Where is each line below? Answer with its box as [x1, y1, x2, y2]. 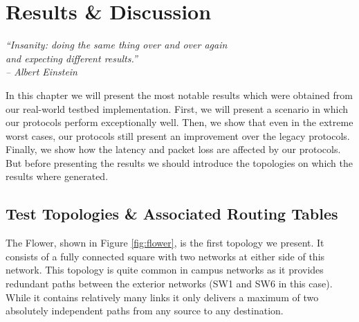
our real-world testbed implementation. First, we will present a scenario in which [6, 101, 348, 116]
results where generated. [6, 169, 109, 184]
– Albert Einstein [6, 64, 77, 79]
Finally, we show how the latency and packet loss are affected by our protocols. [6, 142, 341, 156]
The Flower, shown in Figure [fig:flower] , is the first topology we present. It [6, 235, 324, 250]
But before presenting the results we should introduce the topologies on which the [6, 155, 353, 170]
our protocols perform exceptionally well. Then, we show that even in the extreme [6, 115, 353, 129]
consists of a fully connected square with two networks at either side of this [6, 249, 325, 263]
